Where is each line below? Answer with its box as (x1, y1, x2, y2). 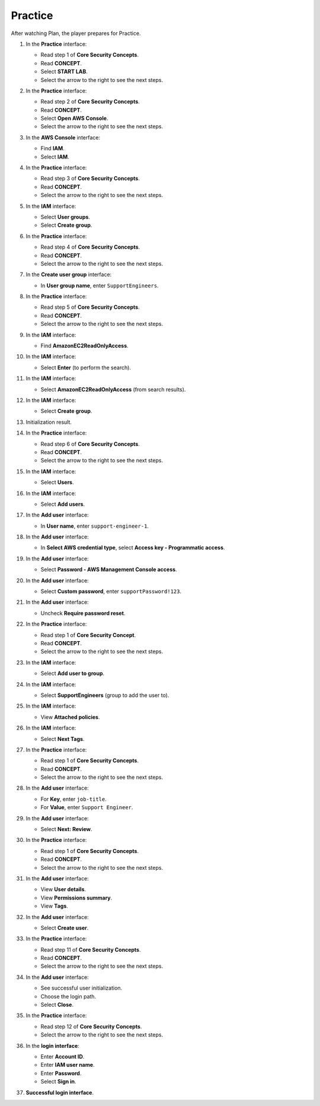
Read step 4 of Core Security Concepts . (40, 243, 140, 251)
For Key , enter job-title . (40, 796, 107, 803)
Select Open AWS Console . (40, 115, 108, 122)
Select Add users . (40, 500, 85, 508)
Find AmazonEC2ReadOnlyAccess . (40, 342, 129, 350)
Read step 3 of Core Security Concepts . (40, 175, 140, 182)
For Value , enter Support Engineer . (40, 804, 133, 811)
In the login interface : (25, 1042, 79, 1049)
